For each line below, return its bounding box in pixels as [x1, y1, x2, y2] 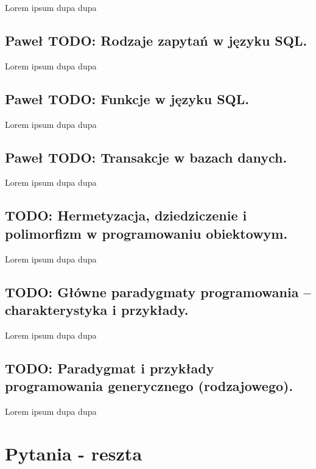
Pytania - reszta [5, 440, 142, 465]
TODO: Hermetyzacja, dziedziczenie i [5, 206, 247, 225]
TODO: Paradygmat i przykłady [5, 358, 214, 377]
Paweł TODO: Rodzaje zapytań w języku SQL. [5, 30, 307, 49]
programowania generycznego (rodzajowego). [5, 376, 293, 395]
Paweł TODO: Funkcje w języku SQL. [5, 89, 249, 108]
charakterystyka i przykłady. [5, 300, 189, 319]
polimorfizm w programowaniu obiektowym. [5, 224, 288, 242]
